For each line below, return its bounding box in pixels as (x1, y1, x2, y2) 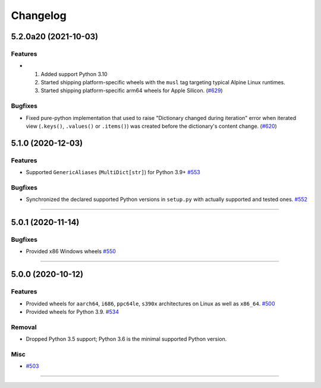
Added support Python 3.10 (40, 70, 108, 77)
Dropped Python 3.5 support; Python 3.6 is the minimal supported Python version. (26, 336, 227, 343)
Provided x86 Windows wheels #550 (26, 248, 116, 255)
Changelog (11, 9, 67, 22)
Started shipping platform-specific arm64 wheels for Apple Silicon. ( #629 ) (40, 87, 223, 94)
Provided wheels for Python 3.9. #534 (26, 308, 119, 316)
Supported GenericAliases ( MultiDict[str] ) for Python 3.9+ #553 (26, 169, 200, 176)
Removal (11, 323, 37, 331)
